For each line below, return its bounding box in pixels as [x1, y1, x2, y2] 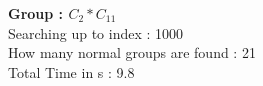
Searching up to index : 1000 [8, 22, 184, 43]
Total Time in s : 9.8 [8, 61, 135, 82]
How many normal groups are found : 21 [8, 42, 256, 63]
